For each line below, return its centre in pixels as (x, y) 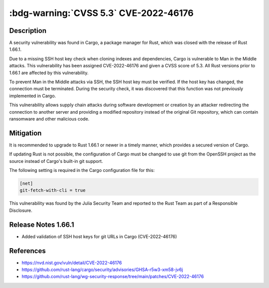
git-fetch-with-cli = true (53, 190)
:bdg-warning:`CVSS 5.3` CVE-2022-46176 (101, 13)
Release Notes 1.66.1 (42, 224)
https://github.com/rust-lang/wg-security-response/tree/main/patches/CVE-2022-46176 (113, 277)
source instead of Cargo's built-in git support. (56, 161)
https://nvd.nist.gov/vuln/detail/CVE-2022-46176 (72, 263)
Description (28, 31)
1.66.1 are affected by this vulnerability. (49, 73)
